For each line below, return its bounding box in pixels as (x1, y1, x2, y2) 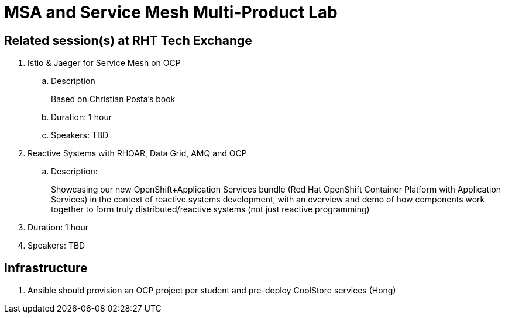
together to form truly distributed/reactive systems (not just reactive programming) (51, 204, 370, 215)
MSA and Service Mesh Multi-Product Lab (4, 2, 338, 22)
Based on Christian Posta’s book (51, 94, 176, 104)
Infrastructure (4, 260, 88, 275)
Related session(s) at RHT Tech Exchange (4, 33, 252, 48)
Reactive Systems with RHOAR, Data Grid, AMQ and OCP (28, 148, 247, 159)
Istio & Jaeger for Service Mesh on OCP (28, 58, 181, 68)
